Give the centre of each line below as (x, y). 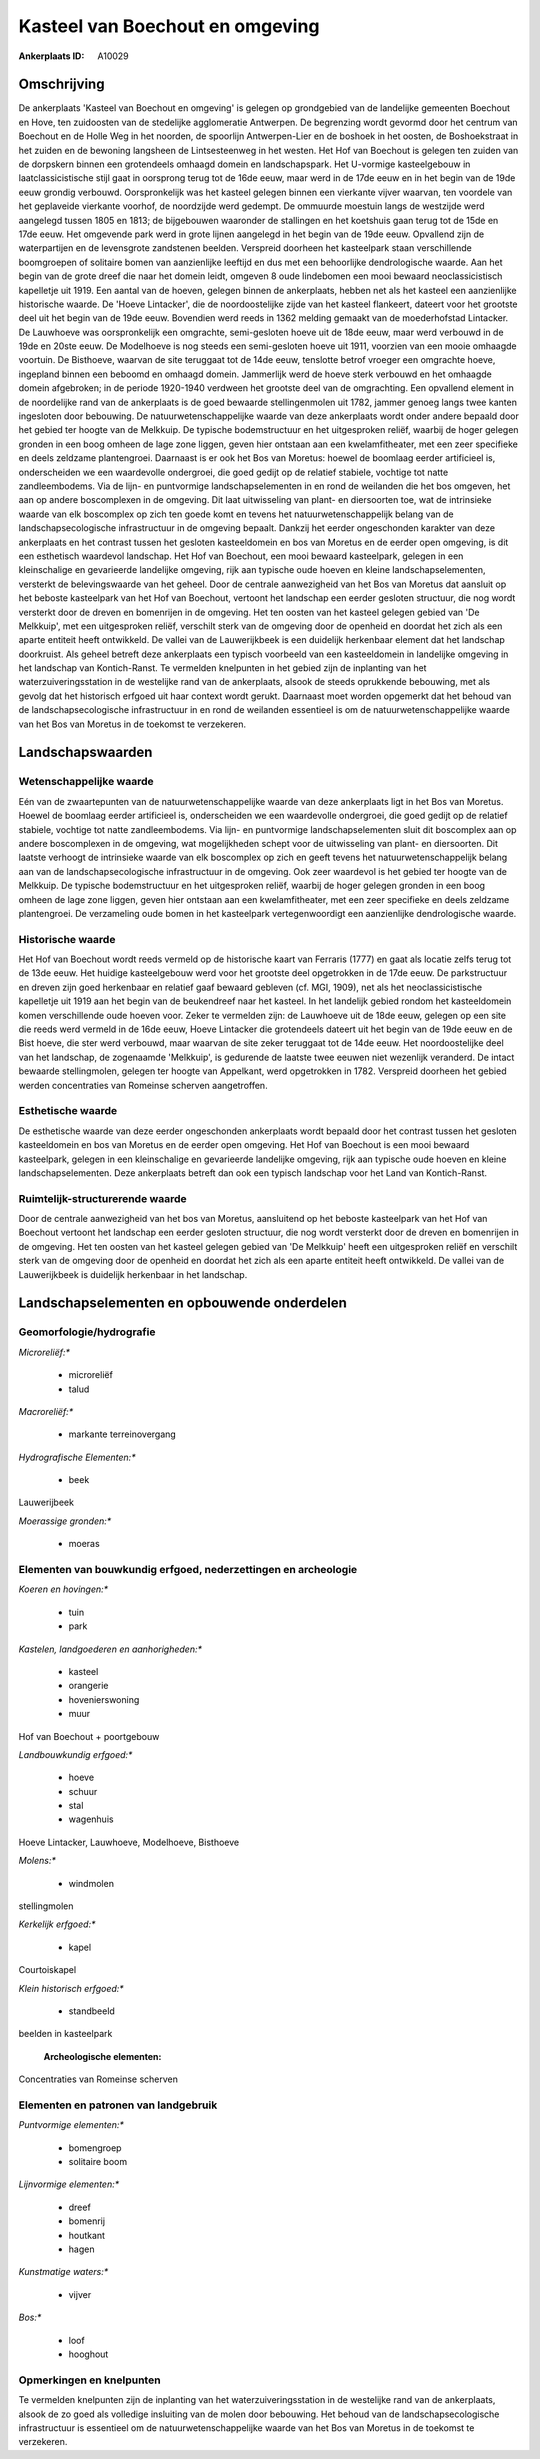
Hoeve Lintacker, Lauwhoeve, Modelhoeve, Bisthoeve (129, 1842)
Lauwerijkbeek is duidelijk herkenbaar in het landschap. (133, 1274)
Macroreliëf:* (46, 1411)
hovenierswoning (104, 1699)
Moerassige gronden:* (65, 1521)
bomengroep (95, 2147)
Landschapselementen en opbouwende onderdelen (182, 1303)
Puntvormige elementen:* (71, 2125)
